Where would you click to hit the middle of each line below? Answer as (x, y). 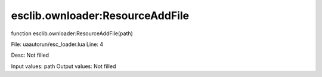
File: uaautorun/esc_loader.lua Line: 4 (57, 44)
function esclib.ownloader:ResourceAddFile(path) (72, 33)
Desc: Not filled (30, 55)
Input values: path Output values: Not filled (64, 66)
